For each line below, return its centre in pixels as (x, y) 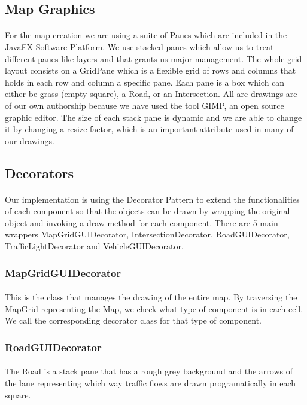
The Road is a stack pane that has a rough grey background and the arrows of (149, 371)
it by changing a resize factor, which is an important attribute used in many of (149, 129)
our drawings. (30, 140)
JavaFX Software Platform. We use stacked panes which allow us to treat (139, 46)
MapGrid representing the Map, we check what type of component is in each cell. (154, 308)
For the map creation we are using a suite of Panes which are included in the (146, 35)
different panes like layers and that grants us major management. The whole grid (153, 58)
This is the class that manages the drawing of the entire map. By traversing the (151, 297)
